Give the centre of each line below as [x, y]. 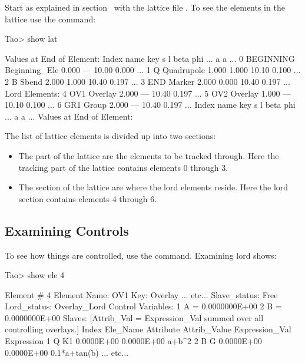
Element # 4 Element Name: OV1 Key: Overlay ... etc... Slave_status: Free [141, 294]
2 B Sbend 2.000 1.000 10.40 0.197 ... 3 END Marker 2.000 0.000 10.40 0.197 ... [147, 81]
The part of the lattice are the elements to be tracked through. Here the [149, 155]
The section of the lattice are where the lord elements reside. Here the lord [153, 187]
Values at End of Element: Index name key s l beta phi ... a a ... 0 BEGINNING [150, 58]
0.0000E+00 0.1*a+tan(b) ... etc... [67, 352]
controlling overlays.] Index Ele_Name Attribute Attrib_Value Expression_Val [148, 329]
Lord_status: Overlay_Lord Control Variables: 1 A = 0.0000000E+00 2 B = [143, 306]
